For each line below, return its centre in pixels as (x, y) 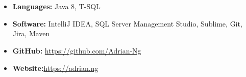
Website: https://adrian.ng (55, 68)
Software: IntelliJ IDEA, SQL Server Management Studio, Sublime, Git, (127, 23)
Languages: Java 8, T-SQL (56, 6)
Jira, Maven (31, 33)
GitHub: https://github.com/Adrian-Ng (77, 50)
